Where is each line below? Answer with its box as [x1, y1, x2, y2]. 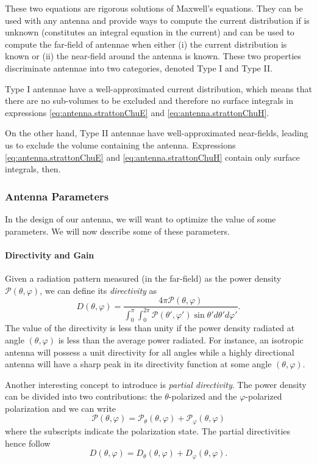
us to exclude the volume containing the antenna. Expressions [5, 138, 236, 151]
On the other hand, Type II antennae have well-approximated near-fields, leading [5, 126, 308, 139]
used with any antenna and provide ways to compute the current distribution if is [5, 13, 310, 26]
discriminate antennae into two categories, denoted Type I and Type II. [5, 61, 272, 74]
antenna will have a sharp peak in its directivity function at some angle [5, 357, 272, 370]
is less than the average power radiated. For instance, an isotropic [58, 333, 304, 346]
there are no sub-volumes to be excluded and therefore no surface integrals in [5, 94, 294, 107]
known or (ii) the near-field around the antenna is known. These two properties [5, 49, 301, 62]
